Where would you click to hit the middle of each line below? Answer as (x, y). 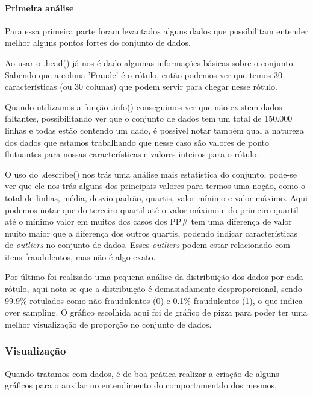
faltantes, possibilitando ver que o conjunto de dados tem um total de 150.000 (149, 118)
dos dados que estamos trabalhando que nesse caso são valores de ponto (137, 142)
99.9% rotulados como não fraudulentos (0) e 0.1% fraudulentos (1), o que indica (154, 300)
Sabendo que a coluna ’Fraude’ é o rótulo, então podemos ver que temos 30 (144, 74)
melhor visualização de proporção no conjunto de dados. (108, 324)
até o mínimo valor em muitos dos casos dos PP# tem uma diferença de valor (148, 221)
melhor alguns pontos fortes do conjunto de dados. (98, 42)
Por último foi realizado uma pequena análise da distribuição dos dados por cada (154, 277)
